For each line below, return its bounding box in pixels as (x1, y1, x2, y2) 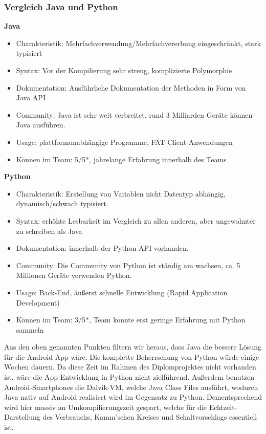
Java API (16, 92, 46, 103)
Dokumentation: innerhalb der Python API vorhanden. (16, 243, 189, 253)
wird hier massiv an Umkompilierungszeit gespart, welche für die (4, 401, 207, 412)
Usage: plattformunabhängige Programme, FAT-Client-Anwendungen (16, 136, 233, 147)
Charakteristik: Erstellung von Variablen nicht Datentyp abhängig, (16, 188, 226, 199)
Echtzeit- (209, 401, 237, 412)
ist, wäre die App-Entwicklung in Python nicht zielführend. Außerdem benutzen (4, 372, 255, 382)
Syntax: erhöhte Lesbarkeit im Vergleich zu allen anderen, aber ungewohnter (16, 215, 256, 226)
